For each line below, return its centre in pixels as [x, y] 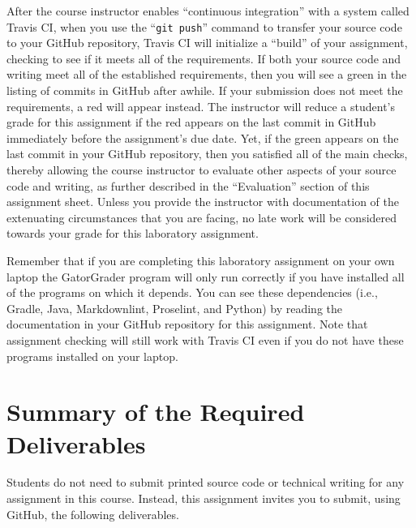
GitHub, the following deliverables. [93, 514]
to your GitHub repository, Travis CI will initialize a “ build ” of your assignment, [207, 43]
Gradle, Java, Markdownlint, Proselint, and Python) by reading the [174, 308]
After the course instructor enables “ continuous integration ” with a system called [208, 11]
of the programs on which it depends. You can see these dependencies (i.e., [192, 292]
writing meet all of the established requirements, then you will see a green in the [207, 74]
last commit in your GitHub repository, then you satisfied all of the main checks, [207, 154]
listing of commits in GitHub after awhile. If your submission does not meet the [205, 90]
